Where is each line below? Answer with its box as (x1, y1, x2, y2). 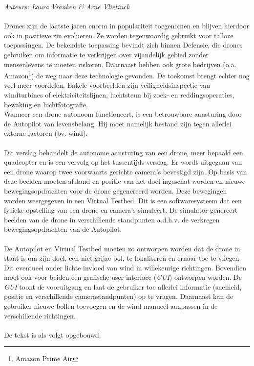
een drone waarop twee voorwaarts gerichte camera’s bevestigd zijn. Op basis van (4, 166, 247, 176)
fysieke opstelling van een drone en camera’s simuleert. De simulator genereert (4, 205, 238, 215)
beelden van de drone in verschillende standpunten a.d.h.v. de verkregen (4, 214, 220, 224)
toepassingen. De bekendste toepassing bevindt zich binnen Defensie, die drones (4, 40, 243, 50)
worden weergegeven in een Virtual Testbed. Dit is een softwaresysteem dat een (4, 195, 242, 205)
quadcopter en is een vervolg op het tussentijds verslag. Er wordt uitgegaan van (4, 157, 242, 167)
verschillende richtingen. (4, 310, 76, 320)
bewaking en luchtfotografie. (4, 99, 88, 109)
